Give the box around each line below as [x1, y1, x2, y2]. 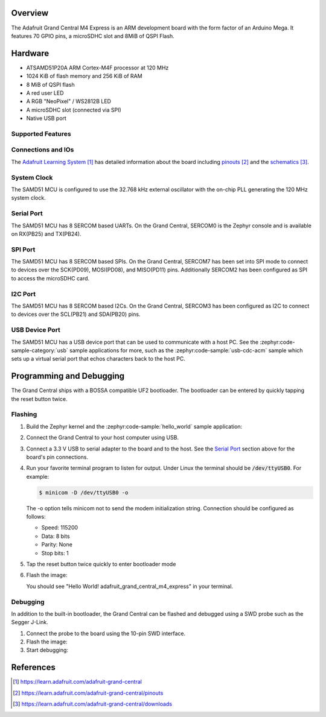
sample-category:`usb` [11, 347, 69, 354]
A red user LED [26, 89, 64, 96]
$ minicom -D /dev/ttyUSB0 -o [39, 489, 129, 496]
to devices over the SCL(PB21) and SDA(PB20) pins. [11, 311, 141, 318]
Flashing [11, 410, 37, 419]
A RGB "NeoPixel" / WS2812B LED [26, 98, 112, 105]
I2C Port [11, 289, 36, 298]
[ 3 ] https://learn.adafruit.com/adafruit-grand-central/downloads [13, 700, 172, 708]
